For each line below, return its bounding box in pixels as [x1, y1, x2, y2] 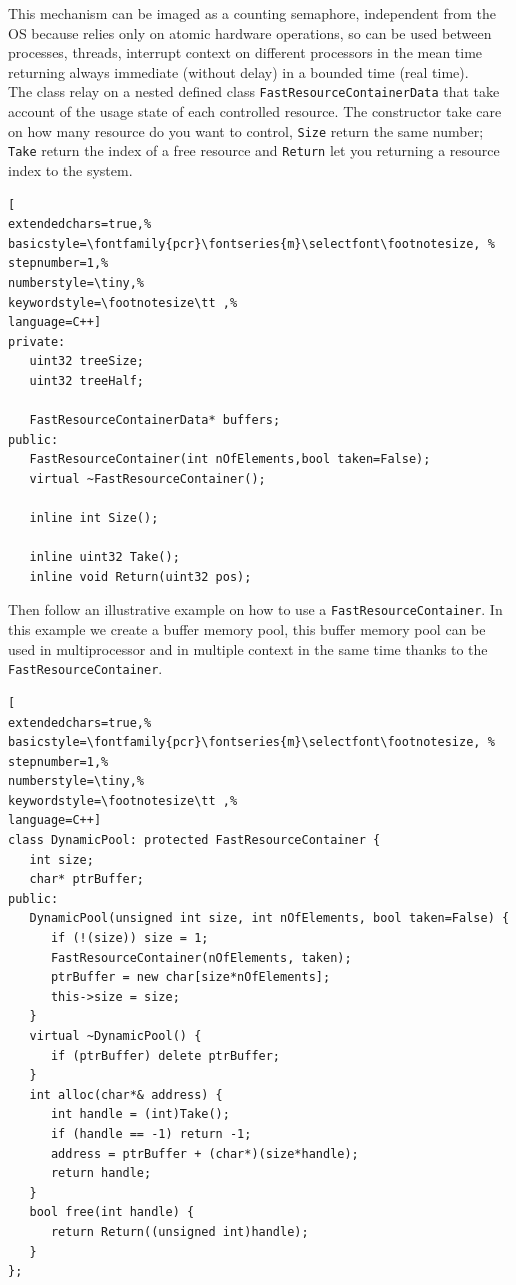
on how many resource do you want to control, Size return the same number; [8, 120, 484, 141]
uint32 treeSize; [29, 354, 145, 369]
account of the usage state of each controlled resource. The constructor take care [8, 101, 502, 122]
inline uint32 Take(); [29, 550, 180, 565]
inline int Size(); [29, 511, 159, 526]
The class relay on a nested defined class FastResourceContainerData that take [8, 81, 500, 102]
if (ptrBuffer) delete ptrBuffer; [50, 1048, 281, 1063]
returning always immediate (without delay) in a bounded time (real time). [8, 61, 469, 82]
